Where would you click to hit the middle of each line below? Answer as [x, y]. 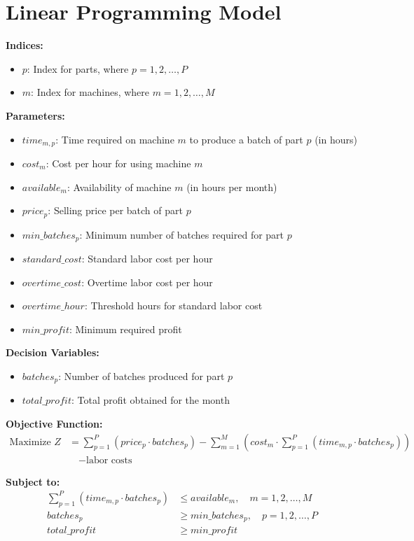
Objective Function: [54, 424]
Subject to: [33, 481]
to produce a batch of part [246, 139]
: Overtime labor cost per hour [147, 282]
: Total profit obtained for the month [150, 400]
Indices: [25, 45]
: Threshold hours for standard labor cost [173, 305]
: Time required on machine [115, 139]
